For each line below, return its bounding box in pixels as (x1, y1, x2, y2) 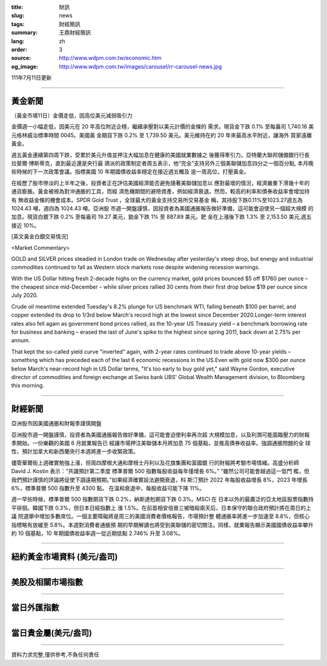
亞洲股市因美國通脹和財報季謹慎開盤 (11, 420, 102, 427)
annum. (11, 337, 30, 344)
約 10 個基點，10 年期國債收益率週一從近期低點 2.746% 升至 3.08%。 (11, 530, 184, 537)
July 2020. (11, 292, 38, 299)
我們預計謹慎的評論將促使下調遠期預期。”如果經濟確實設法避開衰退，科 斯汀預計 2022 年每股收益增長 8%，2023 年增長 (11, 476, 308, 483)
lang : (11, 37, 25, 45)
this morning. (11, 382, 45, 389)
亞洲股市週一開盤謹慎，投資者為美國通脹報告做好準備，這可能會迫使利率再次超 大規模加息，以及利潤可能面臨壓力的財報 (11, 431, 310, 438)
